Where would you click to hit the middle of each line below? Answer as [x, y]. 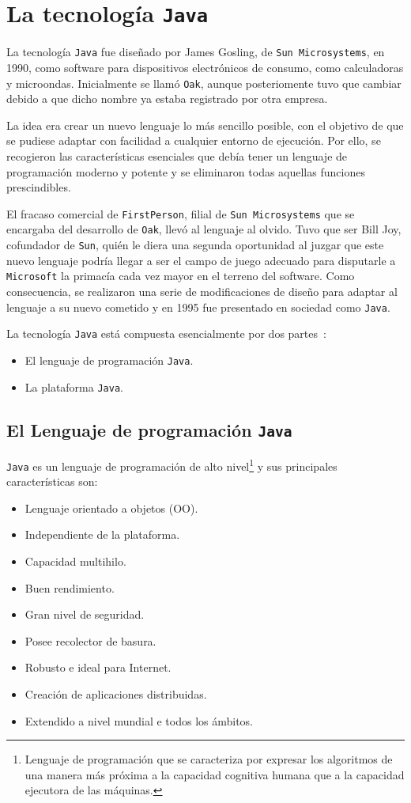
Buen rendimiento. [70, 587]
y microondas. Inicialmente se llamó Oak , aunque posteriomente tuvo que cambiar [204, 83]
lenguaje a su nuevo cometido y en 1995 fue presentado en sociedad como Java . [198, 307]
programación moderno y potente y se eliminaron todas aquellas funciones [186, 171]
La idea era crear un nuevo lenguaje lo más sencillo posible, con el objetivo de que [205, 125]
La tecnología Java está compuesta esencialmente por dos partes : [166, 333]
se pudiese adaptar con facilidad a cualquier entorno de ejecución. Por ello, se [194, 140]
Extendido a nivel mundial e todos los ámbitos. [139, 720]
